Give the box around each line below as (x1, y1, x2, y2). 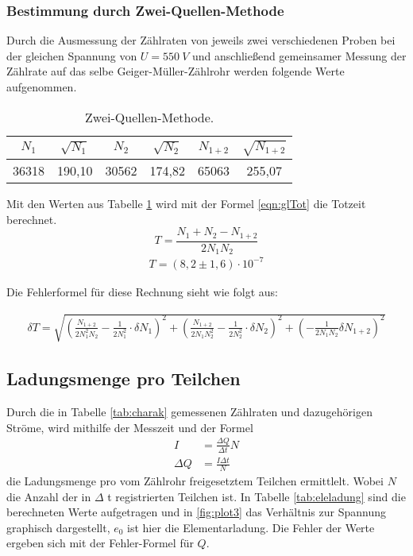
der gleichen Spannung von (6, 47, 137, 64)
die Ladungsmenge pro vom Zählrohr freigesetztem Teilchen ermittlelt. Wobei (6, 472, 384, 488)
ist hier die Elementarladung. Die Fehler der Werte (127, 519, 375, 535)
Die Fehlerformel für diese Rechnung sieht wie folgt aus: (6, 283, 278, 299)
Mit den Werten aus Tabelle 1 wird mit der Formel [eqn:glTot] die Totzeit (6, 195, 366, 212)
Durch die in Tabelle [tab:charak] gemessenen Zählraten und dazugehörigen (6, 403, 372, 420)
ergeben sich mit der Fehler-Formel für (6, 535, 194, 551)
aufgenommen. (6, 79, 77, 95)
